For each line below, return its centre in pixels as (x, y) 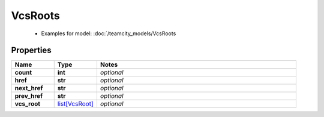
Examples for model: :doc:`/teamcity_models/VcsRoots (109, 33)
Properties (31, 50)
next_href (29, 88)
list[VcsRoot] (75, 104)
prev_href (29, 96)
